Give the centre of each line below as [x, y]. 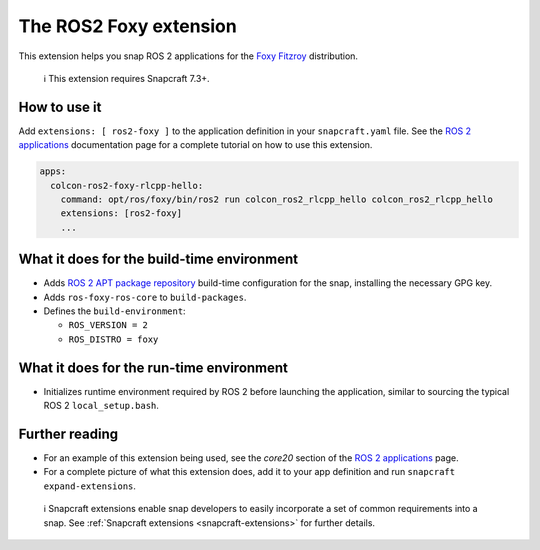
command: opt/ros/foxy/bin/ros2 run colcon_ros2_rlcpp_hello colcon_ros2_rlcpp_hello [277, 199]
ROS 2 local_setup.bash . [101, 406]
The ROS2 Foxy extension [127, 26]
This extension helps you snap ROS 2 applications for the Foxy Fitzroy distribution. [188, 56]
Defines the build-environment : [114, 311]
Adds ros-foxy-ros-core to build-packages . [145, 297]
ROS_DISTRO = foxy [113, 339]
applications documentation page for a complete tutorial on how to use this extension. [195, 145]
